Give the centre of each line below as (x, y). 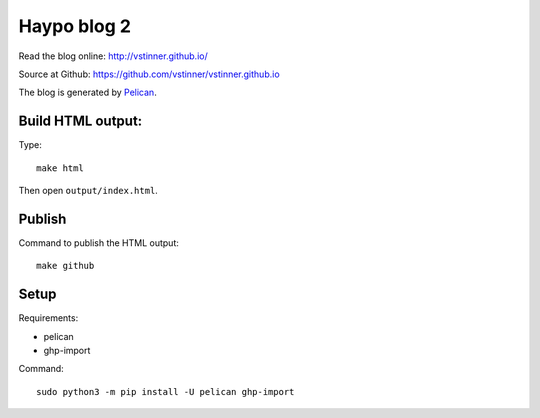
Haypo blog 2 (75, 26)
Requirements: (48, 318)
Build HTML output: (80, 121)
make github (65, 266)
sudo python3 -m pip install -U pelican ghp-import (165, 391)
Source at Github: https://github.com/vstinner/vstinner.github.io (149, 74)
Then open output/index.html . (88, 191)
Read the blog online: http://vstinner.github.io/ (113, 56)
